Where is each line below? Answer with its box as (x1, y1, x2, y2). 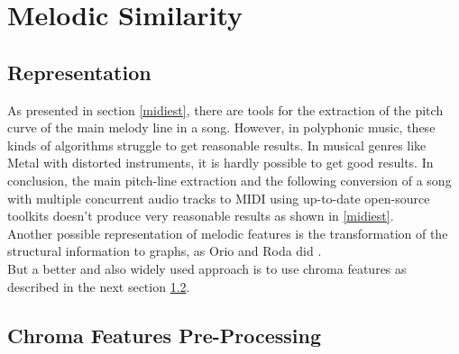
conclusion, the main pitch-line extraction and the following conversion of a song (7, 170, 452, 189)
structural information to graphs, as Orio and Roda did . (7, 241, 322, 260)
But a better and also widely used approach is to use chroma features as (7, 259, 407, 277)
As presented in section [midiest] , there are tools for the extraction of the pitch (7, 100, 444, 119)
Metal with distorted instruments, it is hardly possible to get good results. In (7, 153, 434, 172)
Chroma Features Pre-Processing (7, 321, 322, 349)
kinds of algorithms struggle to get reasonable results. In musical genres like (7, 135, 427, 154)
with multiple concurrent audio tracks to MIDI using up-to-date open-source (7, 188, 430, 207)
